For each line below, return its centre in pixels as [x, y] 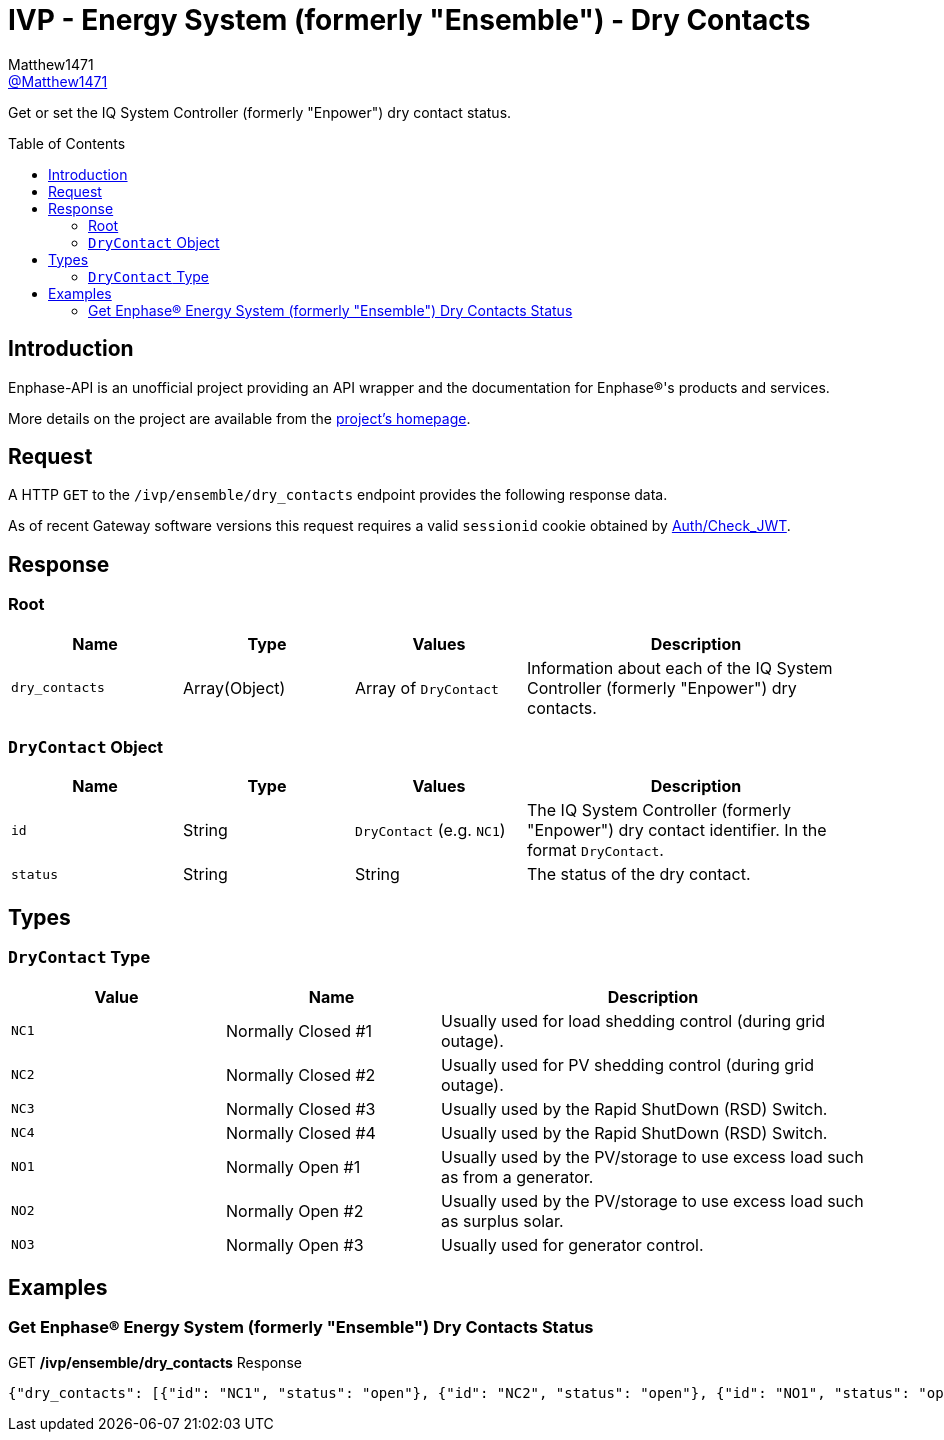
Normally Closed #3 [301, 1108]
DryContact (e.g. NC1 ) [430, 830]
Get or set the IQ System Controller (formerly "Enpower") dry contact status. [260, 112]
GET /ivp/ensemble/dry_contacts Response [155, 1362]
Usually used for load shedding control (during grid [633, 1020]
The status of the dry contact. [639, 874]
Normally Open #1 [293, 1166]
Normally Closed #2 [301, 1074]
